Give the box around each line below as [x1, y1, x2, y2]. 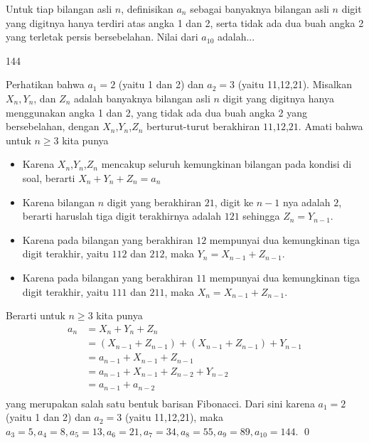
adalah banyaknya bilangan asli [74, 90, 210, 105]
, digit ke [214, 194, 254, 209]
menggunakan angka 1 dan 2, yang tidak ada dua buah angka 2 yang [6, 105, 307, 119]
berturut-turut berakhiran [146, 119, 260, 134]
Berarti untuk [6, 308, 65, 323]
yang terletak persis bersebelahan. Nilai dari [6, 29, 198, 44]
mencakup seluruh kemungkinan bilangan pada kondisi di [101, 156, 352, 171]
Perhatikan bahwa [6, 77, 85, 92]
